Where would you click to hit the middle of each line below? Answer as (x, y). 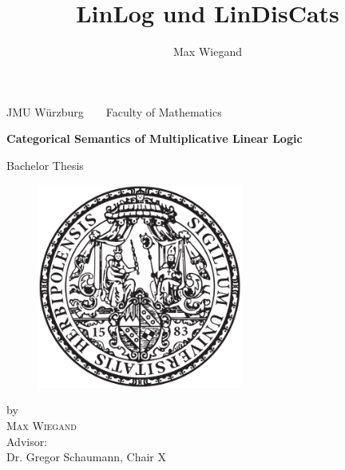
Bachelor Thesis (45, 165)
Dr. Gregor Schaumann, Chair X (86, 457)
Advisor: (27, 441)
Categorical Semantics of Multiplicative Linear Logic (155, 138)
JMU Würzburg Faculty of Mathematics (114, 111)
